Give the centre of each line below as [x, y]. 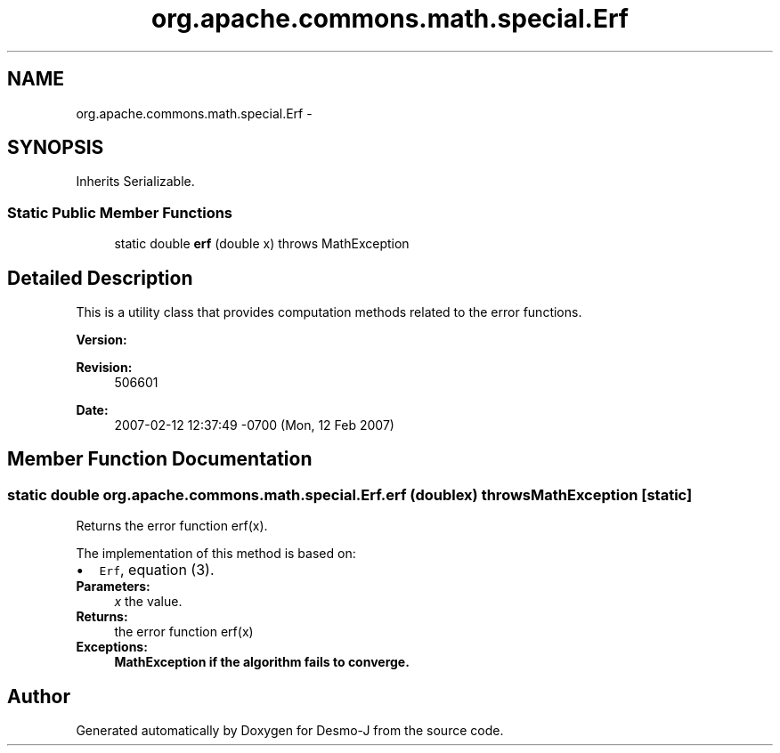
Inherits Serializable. [135, 182]
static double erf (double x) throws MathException [262, 244]
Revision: [104, 368]
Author [39, 696]
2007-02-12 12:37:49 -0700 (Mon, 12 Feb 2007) [254, 425]
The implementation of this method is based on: [216, 554]
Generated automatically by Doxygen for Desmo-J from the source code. [290, 731]
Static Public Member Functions [120, 212]
